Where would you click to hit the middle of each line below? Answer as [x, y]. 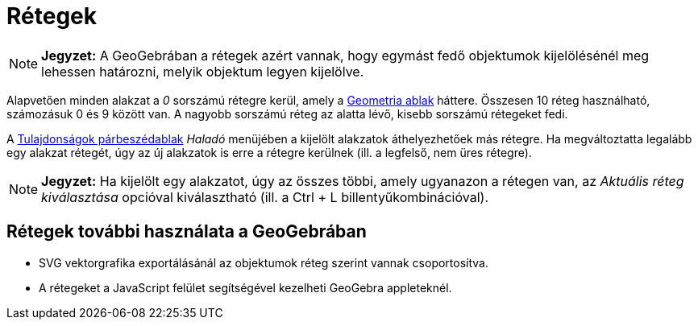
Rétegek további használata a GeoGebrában [187, 232]
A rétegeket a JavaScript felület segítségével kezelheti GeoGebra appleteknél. [245, 287]
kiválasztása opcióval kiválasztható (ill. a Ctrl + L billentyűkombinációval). [265, 197]
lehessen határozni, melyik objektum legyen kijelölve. [203, 71]
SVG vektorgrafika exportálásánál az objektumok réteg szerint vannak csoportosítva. [264, 262]
